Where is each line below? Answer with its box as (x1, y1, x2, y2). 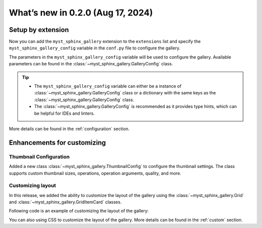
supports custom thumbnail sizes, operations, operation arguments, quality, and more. (9, 170, 181, 176)
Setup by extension (9, 26, 69, 34)
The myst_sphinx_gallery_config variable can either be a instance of (34, 83, 181, 89)
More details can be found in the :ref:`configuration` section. (9, 126, 130, 132)
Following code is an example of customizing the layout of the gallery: (9, 208, 149, 214)
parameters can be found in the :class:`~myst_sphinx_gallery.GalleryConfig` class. (9, 61, 173, 67)
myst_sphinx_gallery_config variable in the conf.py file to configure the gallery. (9, 45, 180, 51)
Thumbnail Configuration (9, 153, 70, 160)
